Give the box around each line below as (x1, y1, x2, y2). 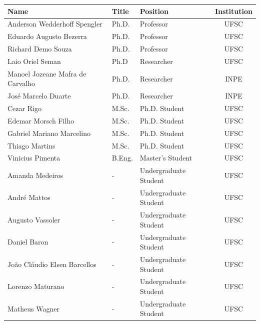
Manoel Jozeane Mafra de (7, 68, 86, 78)
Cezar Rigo (7, 103, 41, 113)
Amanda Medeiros (7, 170, 63, 180)
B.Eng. (111, 152, 133, 163)
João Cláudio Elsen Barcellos (7, 258, 96, 269)
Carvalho (7, 78, 35, 88)
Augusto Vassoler (7, 214, 60, 224)
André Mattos (7, 192, 50, 202)
